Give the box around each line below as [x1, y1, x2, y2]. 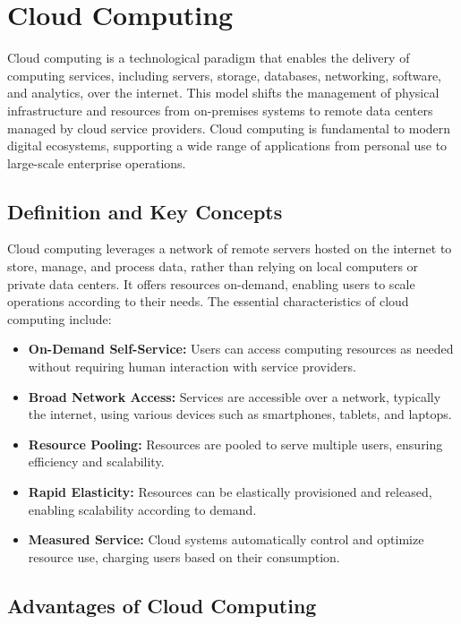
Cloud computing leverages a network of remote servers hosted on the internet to [7, 239, 452, 258]
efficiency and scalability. [28, 452, 165, 471]
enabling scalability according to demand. [28, 500, 257, 518]
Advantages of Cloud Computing [7, 591, 317, 619]
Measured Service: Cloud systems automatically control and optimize [28, 530, 424, 549]
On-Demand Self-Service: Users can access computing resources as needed [28, 339, 454, 358]
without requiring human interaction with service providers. [28, 357, 356, 376]
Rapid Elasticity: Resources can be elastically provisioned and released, [28, 483, 432, 501]
